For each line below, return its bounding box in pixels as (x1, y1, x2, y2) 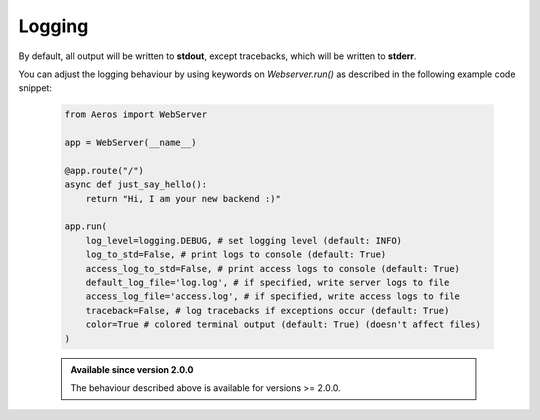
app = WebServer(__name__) (64, 137, 197, 149)
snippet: (18, 82, 52, 94)
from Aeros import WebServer (64, 109, 208, 120)
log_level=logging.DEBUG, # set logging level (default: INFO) (85, 235, 403, 246)
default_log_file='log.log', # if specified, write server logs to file (85, 277, 450, 288)
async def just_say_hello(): (64, 179, 208, 190)
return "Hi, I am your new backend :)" (85, 193, 282, 204)
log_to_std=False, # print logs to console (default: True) (85, 249, 387, 260)
